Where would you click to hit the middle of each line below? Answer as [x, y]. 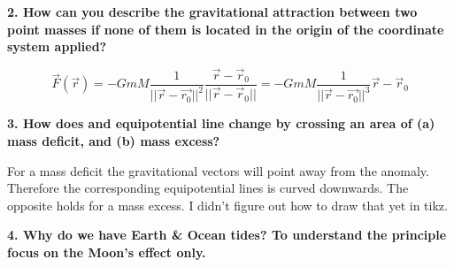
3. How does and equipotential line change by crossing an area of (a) [221, 123]
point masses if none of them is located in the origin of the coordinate [226, 29]
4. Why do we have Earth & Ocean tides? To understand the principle [227, 235]
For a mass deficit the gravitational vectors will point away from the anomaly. [218, 170]
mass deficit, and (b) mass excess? [114, 141]
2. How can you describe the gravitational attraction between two [212, 11]
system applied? [57, 46]
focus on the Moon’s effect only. [107, 252]
